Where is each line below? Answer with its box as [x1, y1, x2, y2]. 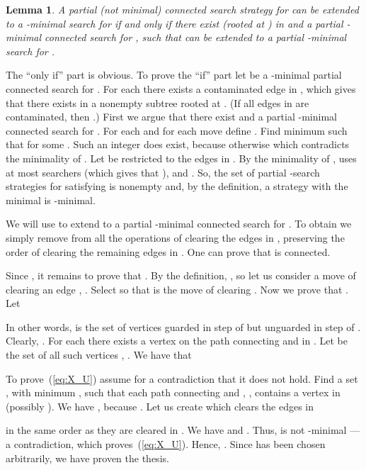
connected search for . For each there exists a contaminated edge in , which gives [6, 81, 356, 96]
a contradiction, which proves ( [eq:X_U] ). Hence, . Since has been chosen [6, 437, 326, 452]
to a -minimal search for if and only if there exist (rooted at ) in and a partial [6, 16, 343, 30]
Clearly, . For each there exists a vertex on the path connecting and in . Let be [6, 333, 348, 348]
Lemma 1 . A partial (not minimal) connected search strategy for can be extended [6, 2, 359, 16]
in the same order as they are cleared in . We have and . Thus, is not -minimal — [6, 423, 360, 437]
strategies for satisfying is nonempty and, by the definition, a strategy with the [6, 179, 348, 194]
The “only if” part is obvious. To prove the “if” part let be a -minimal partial [6, 67, 342, 82]
